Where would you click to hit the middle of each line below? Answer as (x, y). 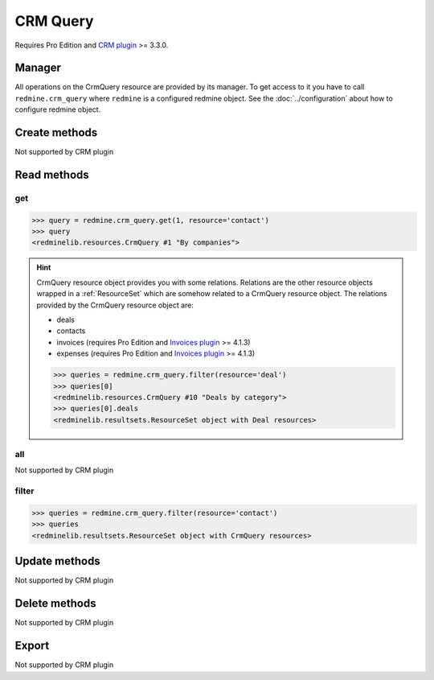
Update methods (57, 561)
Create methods (56, 133)
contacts (71, 331)
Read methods (52, 174)
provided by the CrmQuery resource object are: (115, 305)
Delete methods (55, 604)
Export (32, 646)
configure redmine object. (58, 109)
